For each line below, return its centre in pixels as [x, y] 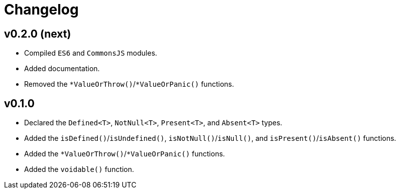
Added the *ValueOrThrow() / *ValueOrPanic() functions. [125, 154]
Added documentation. [62, 69]
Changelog [41, 10]
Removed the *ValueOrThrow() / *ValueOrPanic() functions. [129, 84]
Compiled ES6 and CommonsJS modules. [91, 53]
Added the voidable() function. [79, 169]
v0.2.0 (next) [38, 34]
